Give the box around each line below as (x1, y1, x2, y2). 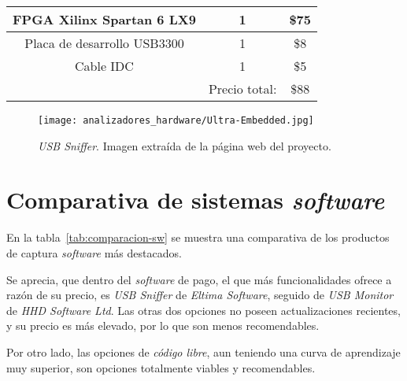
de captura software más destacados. (6, 244, 182, 261)
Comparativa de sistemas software (6, 183, 385, 216)
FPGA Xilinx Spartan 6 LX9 (13, 10, 196, 28)
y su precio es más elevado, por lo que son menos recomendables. (6, 317, 320, 334)
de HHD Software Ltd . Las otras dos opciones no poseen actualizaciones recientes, (6, 301, 401, 318)
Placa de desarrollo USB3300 (24, 34, 184, 52)
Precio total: (208, 80, 277, 98)
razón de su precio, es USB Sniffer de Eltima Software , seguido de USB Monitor (6, 287, 394, 303)
